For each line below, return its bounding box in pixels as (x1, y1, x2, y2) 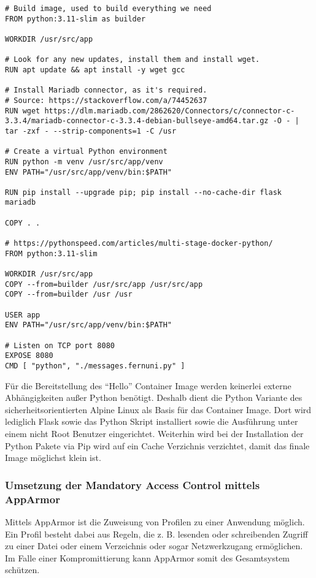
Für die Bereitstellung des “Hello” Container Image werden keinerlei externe (5, 379, 291, 392)
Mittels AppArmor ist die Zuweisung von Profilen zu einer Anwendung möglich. (5, 515, 305, 528)
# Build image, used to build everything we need (5, 4, 212, 13)
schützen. (5, 563, 40, 576)
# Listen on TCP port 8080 (5, 341, 115, 350)
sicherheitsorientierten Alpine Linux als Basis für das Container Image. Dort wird (5, 403, 312, 416)
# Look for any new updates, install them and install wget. (5, 55, 260, 64)
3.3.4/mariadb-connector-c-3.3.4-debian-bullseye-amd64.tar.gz (5, 116, 269, 126)
